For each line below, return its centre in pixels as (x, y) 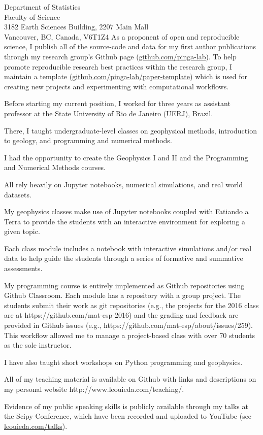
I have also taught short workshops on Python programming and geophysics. (123, 362)
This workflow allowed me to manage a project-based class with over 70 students (130, 335)
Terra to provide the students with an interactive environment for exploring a (125, 221)
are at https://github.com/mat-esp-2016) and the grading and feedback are (121, 315)
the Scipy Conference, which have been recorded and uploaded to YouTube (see (128, 416)
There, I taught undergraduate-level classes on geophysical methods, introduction (130, 130)
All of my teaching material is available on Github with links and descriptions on (130, 379)
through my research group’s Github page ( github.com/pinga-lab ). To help (120, 56)
